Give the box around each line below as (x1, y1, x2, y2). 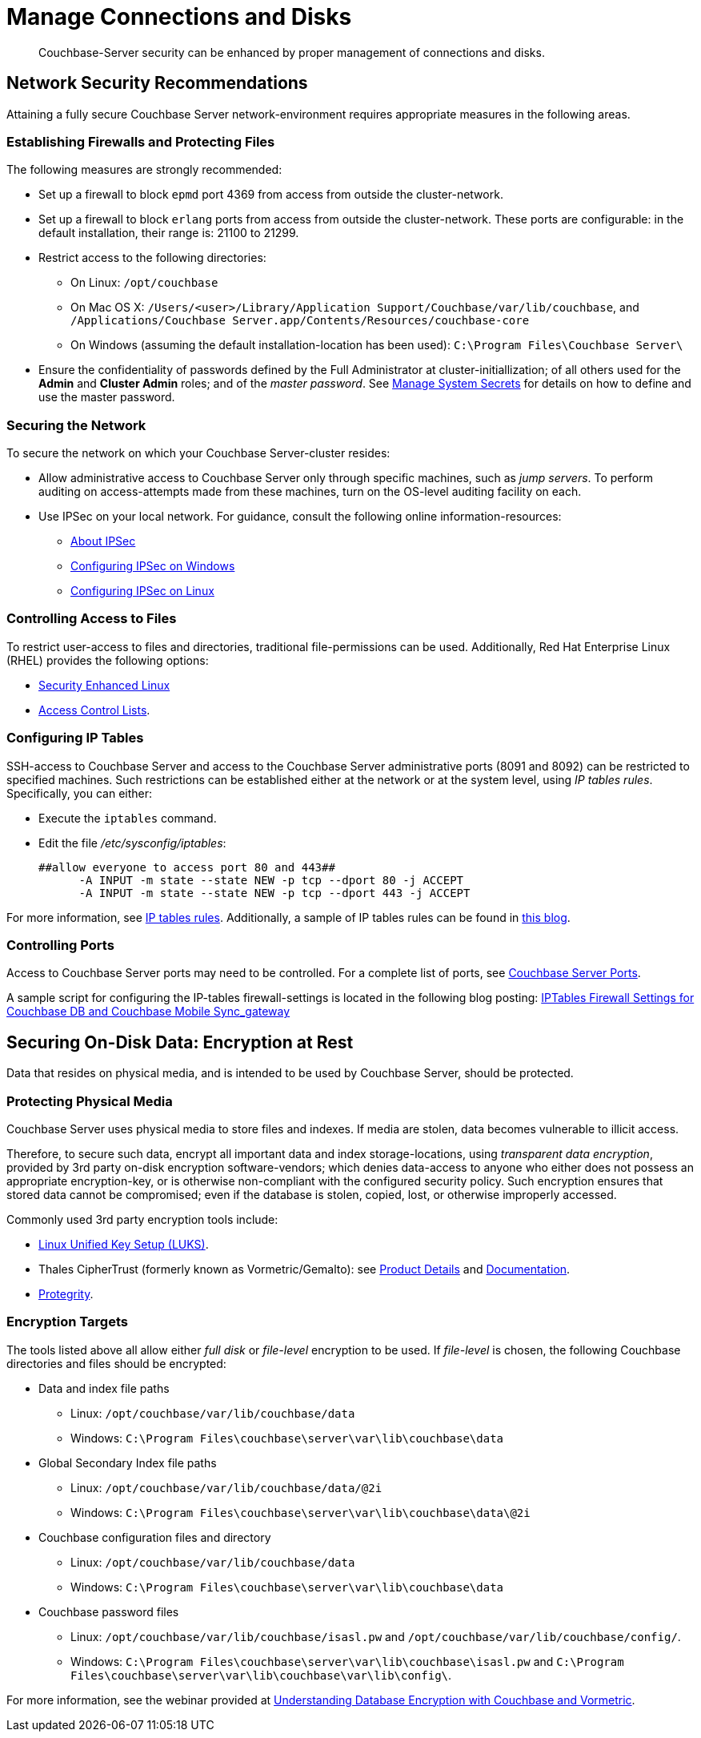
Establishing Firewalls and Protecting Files (6, 133, 275, 150)
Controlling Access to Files (6, 610, 177, 627)
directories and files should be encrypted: (6, 1356, 226, 1370)
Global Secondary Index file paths (38, 1455, 217, 1470)
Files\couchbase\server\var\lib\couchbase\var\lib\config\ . (70, 1668, 452, 1682)
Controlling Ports (6, 936, 114, 953)
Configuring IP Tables (6, 730, 144, 746)
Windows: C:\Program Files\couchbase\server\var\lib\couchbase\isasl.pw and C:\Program (70, 1654, 624, 1668)
